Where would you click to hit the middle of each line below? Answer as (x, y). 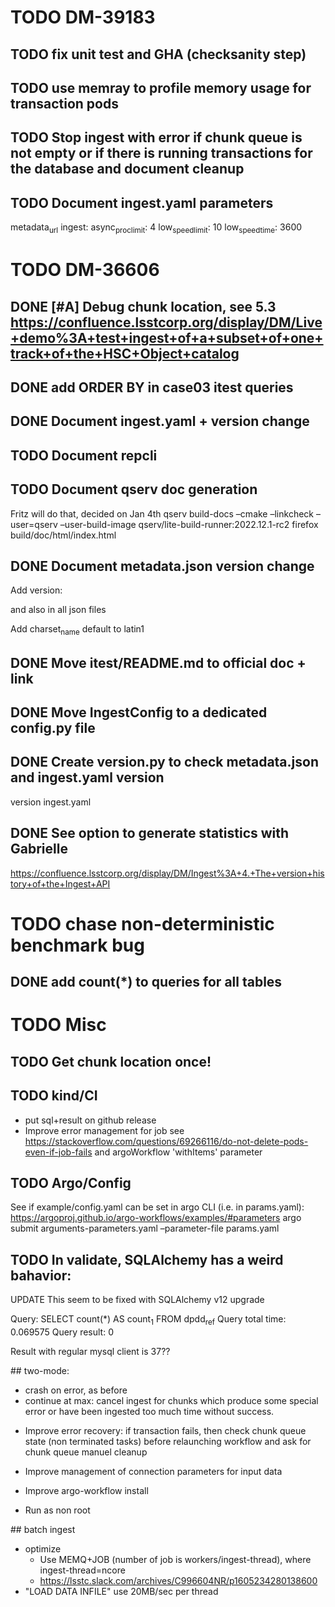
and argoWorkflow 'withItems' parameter (178, 1152)
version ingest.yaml (51, 802)
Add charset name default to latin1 (77, 630)
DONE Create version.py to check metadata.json (164, 762)
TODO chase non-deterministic (142, 923)
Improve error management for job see (104, 1130)
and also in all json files (58, 610)
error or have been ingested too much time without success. (149, 1411)
